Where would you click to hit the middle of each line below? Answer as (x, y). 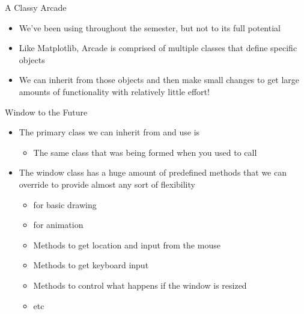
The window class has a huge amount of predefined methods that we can (153, 172)
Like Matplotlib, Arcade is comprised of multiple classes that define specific (158, 48)
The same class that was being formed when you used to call (145, 152)
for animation (58, 225)
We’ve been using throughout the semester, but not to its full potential (150, 27)
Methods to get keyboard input (91, 265)
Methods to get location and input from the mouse (127, 245)
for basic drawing (65, 204)
